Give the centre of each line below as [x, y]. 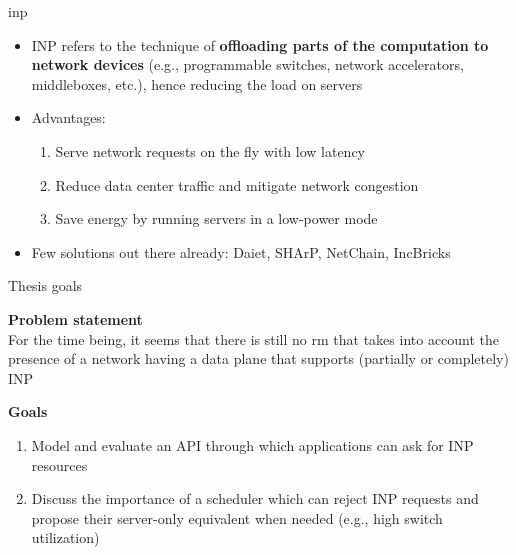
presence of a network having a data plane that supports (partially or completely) [258, 358]
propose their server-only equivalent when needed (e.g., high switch [237, 517]
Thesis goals [45, 285]
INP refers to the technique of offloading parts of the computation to [260, 44]
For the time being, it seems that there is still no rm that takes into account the [254, 338]
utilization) [65, 537]
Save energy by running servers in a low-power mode [216, 218]
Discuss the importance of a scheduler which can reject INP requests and [255, 498]
